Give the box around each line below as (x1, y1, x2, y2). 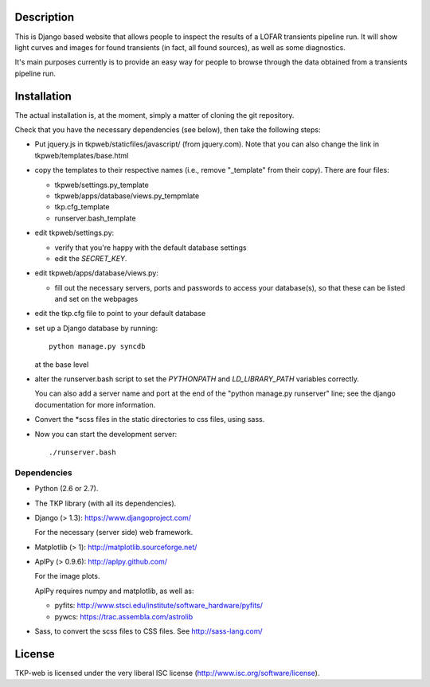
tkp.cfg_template (54, 202, 110, 212)
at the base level (34, 359, 89, 369)
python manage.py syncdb (49, 342, 146, 351)
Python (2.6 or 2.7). (34, 484, 99, 494)
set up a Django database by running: (34, 323, 158, 333)
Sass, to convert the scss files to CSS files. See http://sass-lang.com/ (34, 626, 263, 636)
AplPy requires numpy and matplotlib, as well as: (34, 586, 194, 595)
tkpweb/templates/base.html (34, 150, 129, 160)
